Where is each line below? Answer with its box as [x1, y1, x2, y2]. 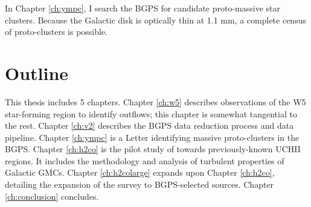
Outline [5, 60, 69, 85]
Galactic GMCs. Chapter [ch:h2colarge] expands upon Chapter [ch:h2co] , [5, 166, 275, 179]
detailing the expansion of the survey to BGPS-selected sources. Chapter [5, 178, 274, 191]
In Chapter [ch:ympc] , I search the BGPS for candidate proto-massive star [5, 2, 280, 14]
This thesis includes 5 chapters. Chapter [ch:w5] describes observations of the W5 [5, 95, 306, 108]
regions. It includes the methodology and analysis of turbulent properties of [5, 154, 284, 167]
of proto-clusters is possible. [5, 25, 108, 38]
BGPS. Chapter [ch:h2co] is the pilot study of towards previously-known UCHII [5, 143, 301, 155]
